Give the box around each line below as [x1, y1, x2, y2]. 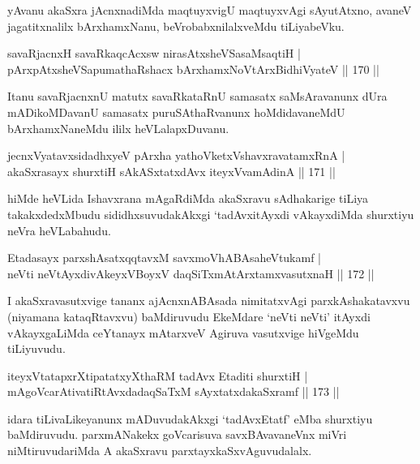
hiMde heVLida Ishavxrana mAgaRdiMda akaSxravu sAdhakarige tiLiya [7, 190, 369, 207]
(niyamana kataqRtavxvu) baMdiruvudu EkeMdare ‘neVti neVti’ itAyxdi [7, 307, 371, 324]
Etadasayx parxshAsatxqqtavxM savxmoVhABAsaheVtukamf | [7, 249, 322, 266]
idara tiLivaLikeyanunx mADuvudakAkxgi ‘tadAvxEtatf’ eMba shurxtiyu [7, 410, 373, 427]
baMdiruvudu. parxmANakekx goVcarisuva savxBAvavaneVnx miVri [7, 426, 347, 443]
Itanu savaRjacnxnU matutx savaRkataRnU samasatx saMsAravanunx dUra [7, 88, 388, 105]
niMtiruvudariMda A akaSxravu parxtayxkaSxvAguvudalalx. [7, 442, 312, 459]
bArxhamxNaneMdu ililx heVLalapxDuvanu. [7, 119, 229, 136]
